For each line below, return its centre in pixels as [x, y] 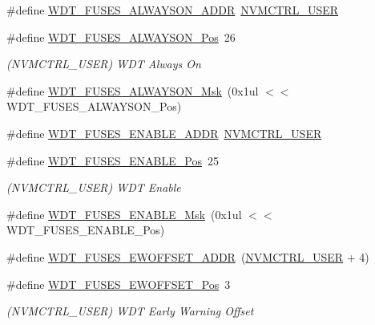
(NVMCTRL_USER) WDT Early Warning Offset [130, 311]
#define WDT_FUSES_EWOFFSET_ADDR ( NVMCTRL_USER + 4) [188, 256]
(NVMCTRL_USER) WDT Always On [104, 64]
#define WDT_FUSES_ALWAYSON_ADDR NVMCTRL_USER [173, 10]
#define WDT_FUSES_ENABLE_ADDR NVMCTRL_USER [164, 133]
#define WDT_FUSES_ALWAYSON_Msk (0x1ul [133, 90]
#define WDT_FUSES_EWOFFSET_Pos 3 [119, 284]
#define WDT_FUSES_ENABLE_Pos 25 [113, 160]
